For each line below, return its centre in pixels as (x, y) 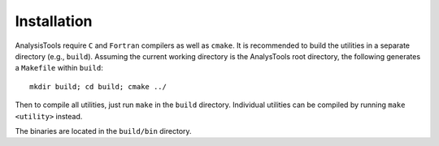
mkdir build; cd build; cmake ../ (98, 86)
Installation (54, 21)
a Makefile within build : (59, 68)
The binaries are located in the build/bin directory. (103, 131)
